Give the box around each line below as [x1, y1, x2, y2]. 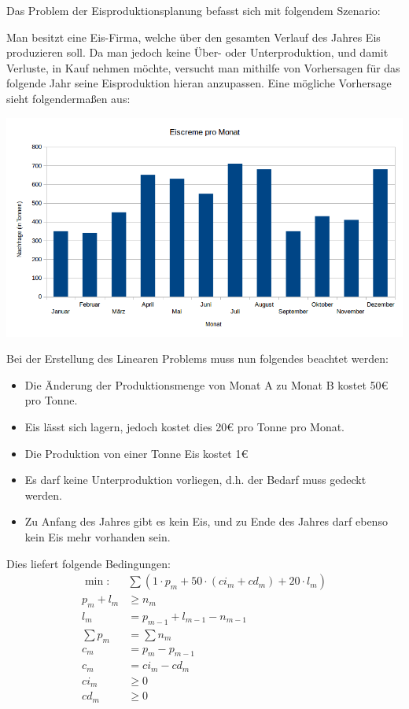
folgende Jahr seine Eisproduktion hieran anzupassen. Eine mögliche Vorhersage [6, 75, 392, 91]
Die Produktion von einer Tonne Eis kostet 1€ [24, 445, 249, 461]
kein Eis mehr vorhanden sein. [24, 528, 171, 545]
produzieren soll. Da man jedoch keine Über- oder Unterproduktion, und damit [6, 44, 389, 61]
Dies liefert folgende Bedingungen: [6, 555, 171, 571]
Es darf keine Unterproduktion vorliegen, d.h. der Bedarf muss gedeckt [24, 471, 367, 488]
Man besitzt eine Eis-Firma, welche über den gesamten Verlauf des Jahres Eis [6, 28, 381, 45]
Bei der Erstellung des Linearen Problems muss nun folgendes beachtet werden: [6, 350, 389, 367]
